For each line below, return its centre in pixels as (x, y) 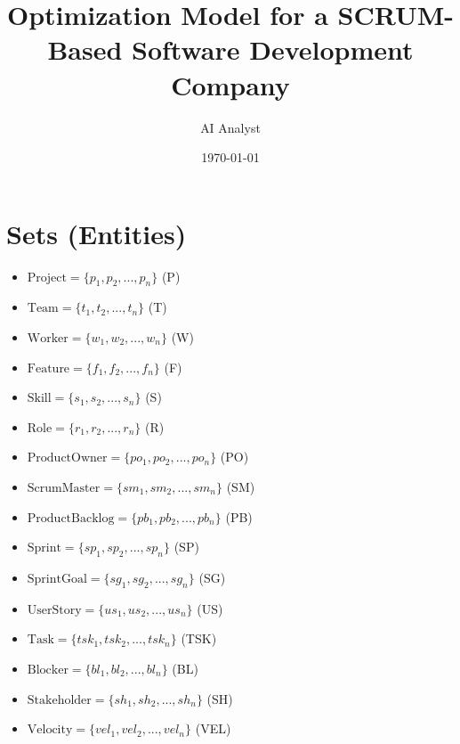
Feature (48, 368)
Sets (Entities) (97, 233)
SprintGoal (57, 579)
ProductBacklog (71, 518)
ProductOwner (67, 458)
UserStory (54, 610)
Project (47, 278)
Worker (48, 339)
